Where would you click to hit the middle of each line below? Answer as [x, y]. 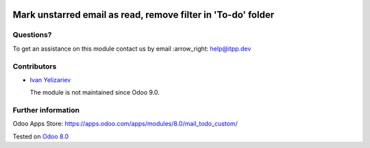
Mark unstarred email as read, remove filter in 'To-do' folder [143, 15]
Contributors [35, 66]
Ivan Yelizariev [50, 79]
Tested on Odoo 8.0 [41, 136]
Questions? [32, 35]
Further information [46, 110]
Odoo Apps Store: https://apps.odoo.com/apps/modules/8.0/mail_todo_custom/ [125, 124]
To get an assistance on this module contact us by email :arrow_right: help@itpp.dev [132, 49]
